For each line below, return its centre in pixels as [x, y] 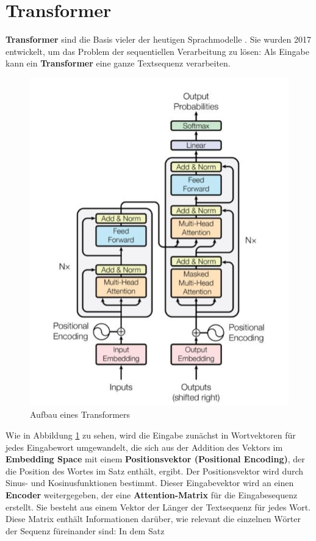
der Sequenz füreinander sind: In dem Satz [85, 530]
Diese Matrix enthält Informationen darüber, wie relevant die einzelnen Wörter [153, 519]
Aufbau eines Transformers [80, 414]
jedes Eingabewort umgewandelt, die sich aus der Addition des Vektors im [144, 447]
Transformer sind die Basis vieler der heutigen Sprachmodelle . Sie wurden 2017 [159, 39]
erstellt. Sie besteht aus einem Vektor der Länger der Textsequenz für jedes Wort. [158, 507]
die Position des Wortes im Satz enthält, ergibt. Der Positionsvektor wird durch [155, 471]
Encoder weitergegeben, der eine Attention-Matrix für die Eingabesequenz [152, 494]
